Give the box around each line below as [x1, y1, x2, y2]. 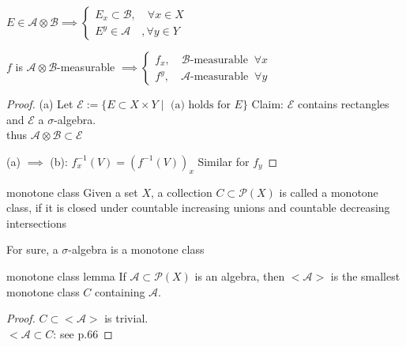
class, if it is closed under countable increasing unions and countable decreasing [6, 199, 390, 216]
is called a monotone [279, 183, 378, 200]
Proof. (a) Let [6, 96, 73, 111]
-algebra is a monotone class [68, 241, 205, 258]
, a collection [151, 183, 212, 200]
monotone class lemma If [6, 267, 126, 284]
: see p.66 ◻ [53, 325, 113, 341]
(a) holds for [170, 100, 231, 111]
